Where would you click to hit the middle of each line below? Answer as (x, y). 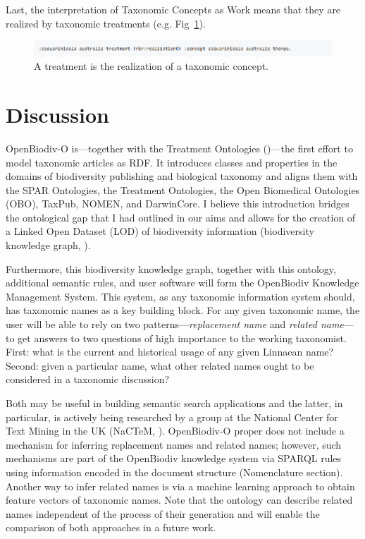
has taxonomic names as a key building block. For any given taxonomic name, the (183, 310)
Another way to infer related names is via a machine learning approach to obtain (180, 486)
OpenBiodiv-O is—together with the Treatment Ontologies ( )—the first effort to (179, 148)
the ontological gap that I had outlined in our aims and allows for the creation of (181, 217)
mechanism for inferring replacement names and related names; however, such (174, 444)
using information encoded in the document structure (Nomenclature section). (174, 472)
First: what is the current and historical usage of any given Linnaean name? (170, 352)
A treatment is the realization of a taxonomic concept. (151, 66)
